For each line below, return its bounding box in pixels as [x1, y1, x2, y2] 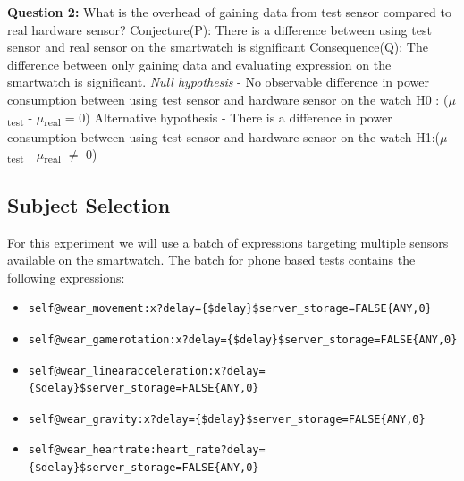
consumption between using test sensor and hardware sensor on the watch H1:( [7, 127, 441, 146]
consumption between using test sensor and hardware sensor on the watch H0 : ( [7, 89, 449, 108]
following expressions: [7, 267, 125, 286]
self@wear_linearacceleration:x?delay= [28, 364, 266, 377]
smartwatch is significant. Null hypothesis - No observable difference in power [7, 72, 429, 91]
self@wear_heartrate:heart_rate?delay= [28, 443, 266, 457]
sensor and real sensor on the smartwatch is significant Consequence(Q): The [7, 38, 428, 56]
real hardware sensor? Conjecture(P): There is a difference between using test [7, 20, 432, 38]
